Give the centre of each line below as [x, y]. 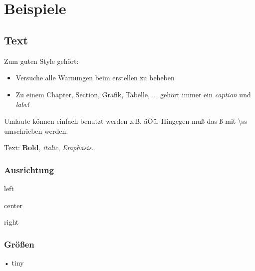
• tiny [14, 262]
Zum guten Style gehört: [41, 61]
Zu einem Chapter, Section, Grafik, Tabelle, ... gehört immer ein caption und [133, 94]
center [13, 205]
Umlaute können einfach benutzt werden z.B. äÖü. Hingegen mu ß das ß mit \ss [126, 121]
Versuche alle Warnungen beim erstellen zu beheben [95, 78]
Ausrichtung [29, 169]
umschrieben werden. [36, 131]
